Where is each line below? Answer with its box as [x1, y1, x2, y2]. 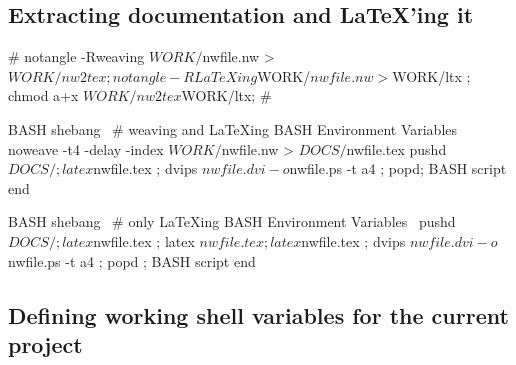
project [8, 328, 83, 359]
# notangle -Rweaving [8, 46, 145, 67]
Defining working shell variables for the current [8, 299, 509, 330]
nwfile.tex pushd [346, 138, 447, 159]
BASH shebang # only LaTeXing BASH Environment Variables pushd [8, 211, 456, 232]
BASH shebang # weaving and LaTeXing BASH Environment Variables [8, 118, 458, 139]
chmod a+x [8, 85, 79, 106]
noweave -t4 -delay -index [8, 138, 164, 159]
